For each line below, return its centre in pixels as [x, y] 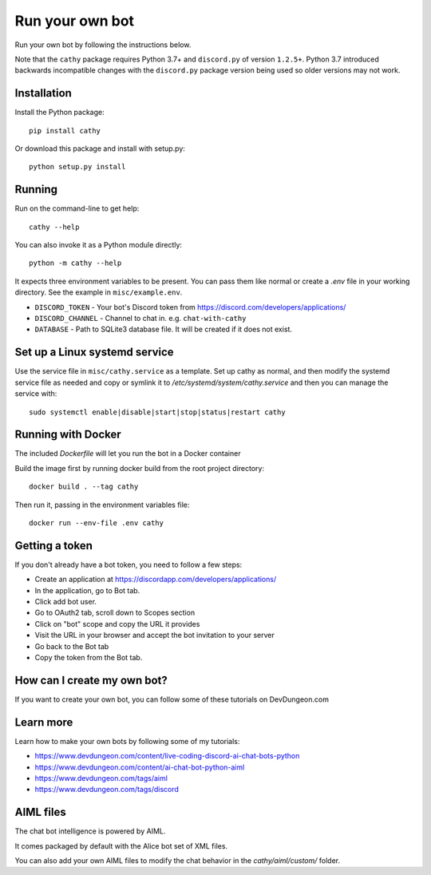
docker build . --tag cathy [84, 487]
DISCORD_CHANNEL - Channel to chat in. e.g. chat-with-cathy [140, 319]
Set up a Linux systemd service [95, 352]
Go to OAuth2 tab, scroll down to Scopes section [115, 613]
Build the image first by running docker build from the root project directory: [140, 468]
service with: [36, 394]
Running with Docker [68, 435]
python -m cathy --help [75, 263]
